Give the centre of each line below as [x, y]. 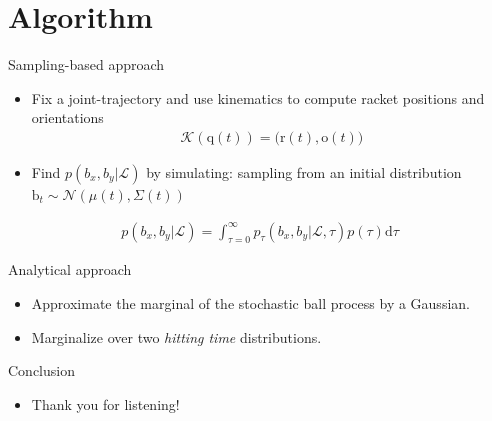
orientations [67, 117]
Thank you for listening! [105, 403]
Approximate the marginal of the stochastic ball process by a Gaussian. [250, 302]
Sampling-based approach [86, 64]
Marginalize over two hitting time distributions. [176, 336]
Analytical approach [70, 269]
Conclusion [41, 370]
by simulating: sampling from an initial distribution [304, 171]
